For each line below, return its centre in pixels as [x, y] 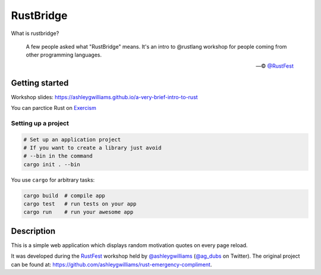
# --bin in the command [58, 156]
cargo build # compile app [64, 195]
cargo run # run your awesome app [78, 212]
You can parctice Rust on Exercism [53, 108]
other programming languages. [64, 55]
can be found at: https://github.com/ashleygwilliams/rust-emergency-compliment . [111, 264]
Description [33, 231]
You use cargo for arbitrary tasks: [53, 180]
